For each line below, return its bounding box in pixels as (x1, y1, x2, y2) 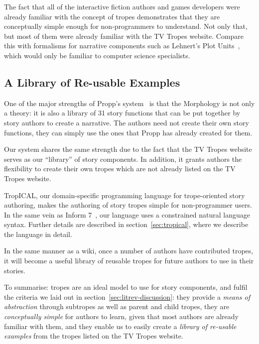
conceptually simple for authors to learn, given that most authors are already (4, 311, 239, 322)
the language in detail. (4, 229, 72, 239)
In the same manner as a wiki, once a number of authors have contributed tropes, (4, 245, 254, 256)
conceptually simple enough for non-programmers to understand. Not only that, (4, 21, 248, 31)
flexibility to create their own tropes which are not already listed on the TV (4, 163, 236, 174)
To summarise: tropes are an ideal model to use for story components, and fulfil (4, 282, 248, 292)
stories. (4, 265, 25, 275)
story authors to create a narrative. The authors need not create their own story (4, 117, 249, 127)
